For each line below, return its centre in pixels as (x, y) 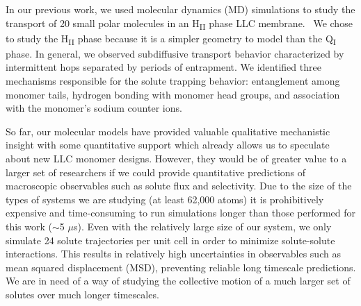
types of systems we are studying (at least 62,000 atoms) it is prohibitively (165, 199)
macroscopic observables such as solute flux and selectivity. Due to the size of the (179, 186)
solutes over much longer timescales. (82, 294)
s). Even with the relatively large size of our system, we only (202, 226)
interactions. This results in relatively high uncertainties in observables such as (173, 254)
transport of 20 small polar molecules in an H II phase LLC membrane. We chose (179, 24)
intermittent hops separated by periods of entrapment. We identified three (163, 67)
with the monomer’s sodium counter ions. (94, 108)
